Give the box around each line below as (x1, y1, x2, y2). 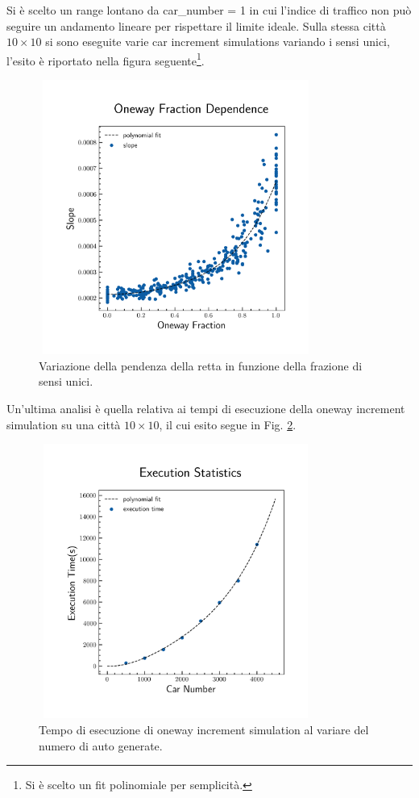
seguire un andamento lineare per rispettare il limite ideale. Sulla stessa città (6, 17, 386, 34)
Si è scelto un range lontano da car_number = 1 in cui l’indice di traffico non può (6, 2, 412, 18)
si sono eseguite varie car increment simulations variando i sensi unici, (45, 33, 390, 50)
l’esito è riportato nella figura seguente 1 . (6, 49, 205, 69)
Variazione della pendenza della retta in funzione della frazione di (39, 357, 363, 374)
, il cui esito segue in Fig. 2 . (159, 416, 297, 432)
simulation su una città (6, 416, 121, 432)
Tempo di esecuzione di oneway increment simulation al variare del (39, 721, 369, 737)
